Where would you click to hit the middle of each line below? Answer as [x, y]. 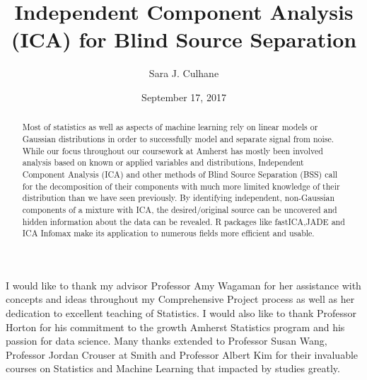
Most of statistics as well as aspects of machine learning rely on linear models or [170, 127]
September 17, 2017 [184, 97]
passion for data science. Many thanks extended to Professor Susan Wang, [167, 341]
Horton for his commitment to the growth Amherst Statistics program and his [175, 327]
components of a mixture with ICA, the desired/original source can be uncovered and [180, 209]
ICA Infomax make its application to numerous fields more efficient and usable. [168, 233]
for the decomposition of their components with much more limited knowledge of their [181, 186]
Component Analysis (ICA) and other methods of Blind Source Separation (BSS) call [180, 174]
